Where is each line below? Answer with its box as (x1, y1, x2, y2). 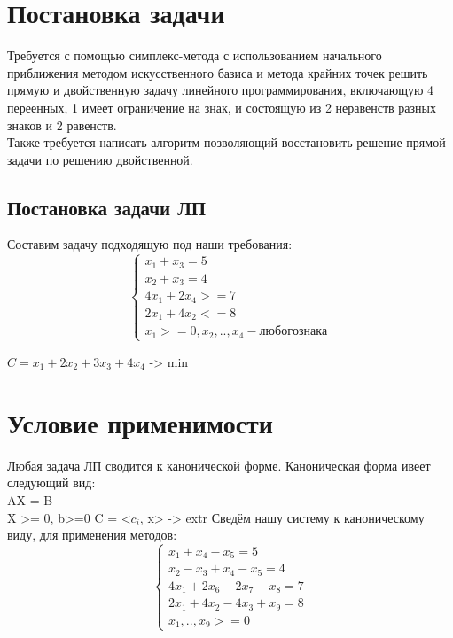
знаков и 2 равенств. (7, 115, 117, 134)
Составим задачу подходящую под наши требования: (7, 235, 293, 253)
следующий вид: (7, 473, 96, 492)
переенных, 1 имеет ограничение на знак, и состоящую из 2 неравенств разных (7, 97, 437, 116)
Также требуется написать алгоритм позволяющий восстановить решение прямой (7, 133, 446, 152)
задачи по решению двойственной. (7, 150, 193, 168)
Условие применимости (7, 404, 273, 440)
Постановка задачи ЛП (7, 193, 207, 221)
